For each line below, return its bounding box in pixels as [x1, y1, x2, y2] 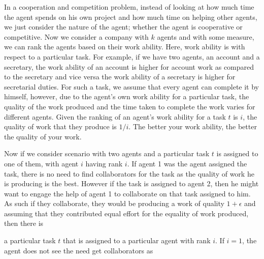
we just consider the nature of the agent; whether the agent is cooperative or [4, 21, 243, 32]
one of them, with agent [4, 158, 79, 168]
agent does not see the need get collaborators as [4, 245, 153, 255]
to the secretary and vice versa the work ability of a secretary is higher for [4, 71, 236, 82]
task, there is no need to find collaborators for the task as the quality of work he [4, 168, 254, 179]
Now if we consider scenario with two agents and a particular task [4, 148, 210, 159]
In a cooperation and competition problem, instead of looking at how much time [4, 2, 254, 12]
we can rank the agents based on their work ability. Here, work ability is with [4, 41, 245, 52]
